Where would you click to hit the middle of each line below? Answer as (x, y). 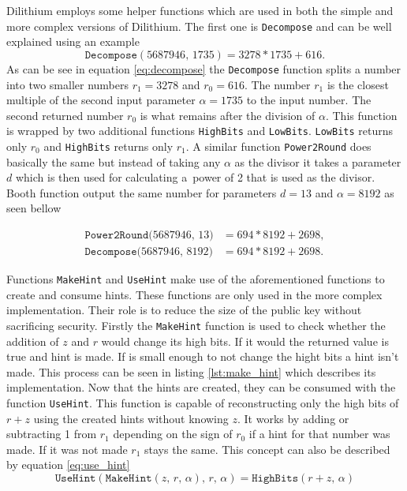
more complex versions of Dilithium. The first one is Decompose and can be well (199, 26)
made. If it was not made (67, 449)
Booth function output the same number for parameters (142, 192)
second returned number (65, 115)
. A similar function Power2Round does (278, 146)
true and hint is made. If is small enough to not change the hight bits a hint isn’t (203, 356)
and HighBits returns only (108, 146)
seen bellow (34, 208)
